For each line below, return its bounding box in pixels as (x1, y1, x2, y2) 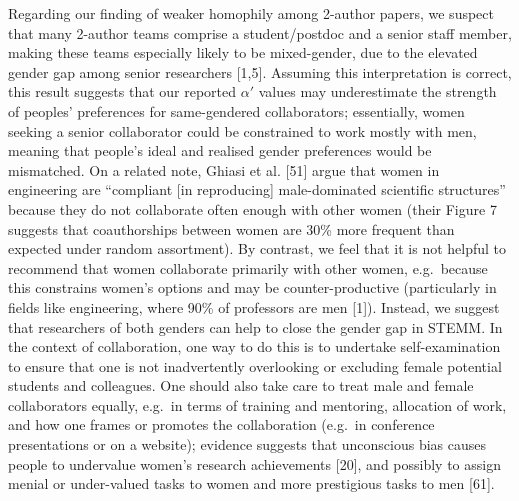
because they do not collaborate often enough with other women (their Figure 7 (8, 198, 497, 219)
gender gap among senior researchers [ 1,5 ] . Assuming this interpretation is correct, (8, 61, 512, 82)
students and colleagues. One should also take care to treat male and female (8, 375, 474, 396)
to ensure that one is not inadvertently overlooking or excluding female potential (8, 355, 502, 376)
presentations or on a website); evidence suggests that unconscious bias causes (8, 434, 487, 455)
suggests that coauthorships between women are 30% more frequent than (8, 218, 455, 239)
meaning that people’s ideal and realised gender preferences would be (8, 140, 432, 161)
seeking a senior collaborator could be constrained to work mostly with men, (8, 120, 477, 141)
